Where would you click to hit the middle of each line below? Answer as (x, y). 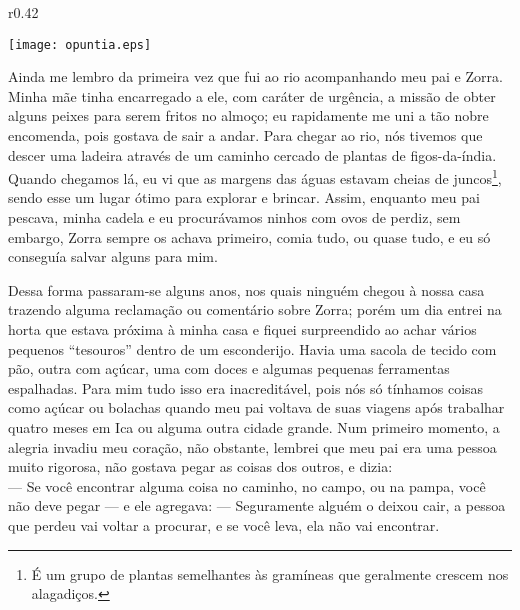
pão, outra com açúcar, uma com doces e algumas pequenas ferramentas (229, 368)
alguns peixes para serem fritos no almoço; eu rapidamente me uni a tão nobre (248, 115)
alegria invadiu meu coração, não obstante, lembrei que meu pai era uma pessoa (252, 446)
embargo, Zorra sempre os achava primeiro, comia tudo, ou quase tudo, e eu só (249, 236)
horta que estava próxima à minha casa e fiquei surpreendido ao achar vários (242, 329)
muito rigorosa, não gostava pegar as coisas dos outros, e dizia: (200, 466)
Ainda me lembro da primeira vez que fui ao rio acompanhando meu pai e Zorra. (255, 76)
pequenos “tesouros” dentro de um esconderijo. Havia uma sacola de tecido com (252, 348)
